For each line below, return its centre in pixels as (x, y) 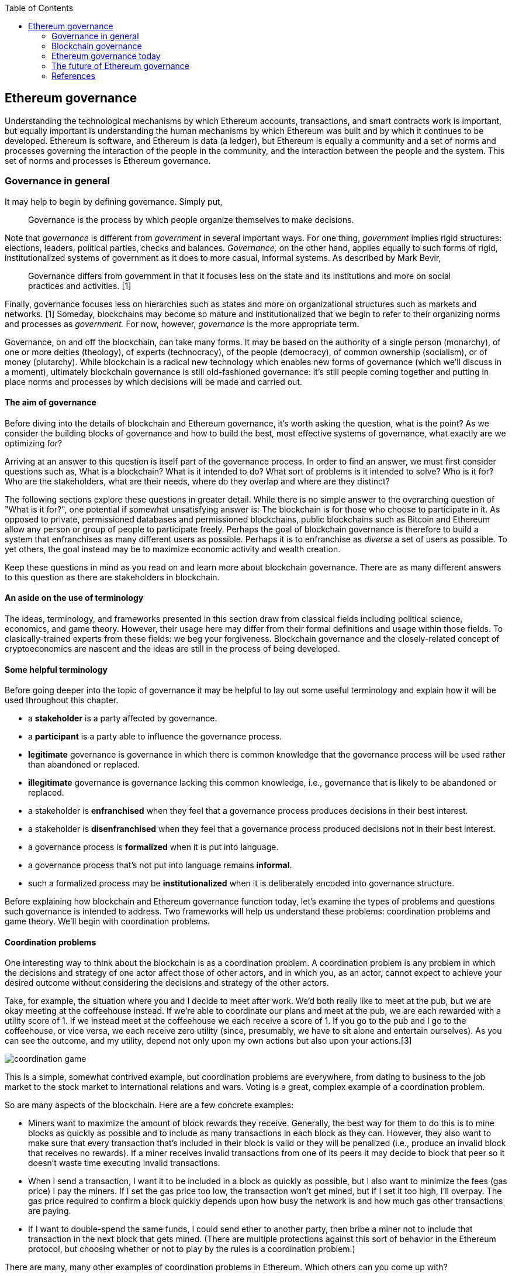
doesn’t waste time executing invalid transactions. (124, 1163)
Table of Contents (39, 8)
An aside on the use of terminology (74, 598)
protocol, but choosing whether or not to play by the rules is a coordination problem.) (192, 1249)
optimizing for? (34, 443)
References (73, 76)
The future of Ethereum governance (121, 66)
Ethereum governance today (106, 56)
